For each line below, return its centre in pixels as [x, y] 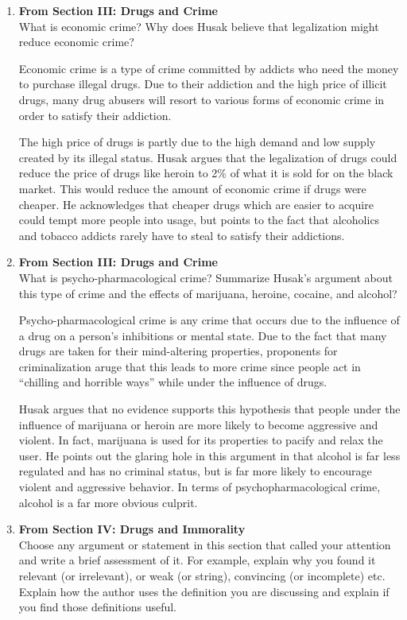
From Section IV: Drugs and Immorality [132, 529]
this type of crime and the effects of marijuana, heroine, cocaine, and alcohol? [208, 293]
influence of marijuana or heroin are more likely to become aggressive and [198, 424]
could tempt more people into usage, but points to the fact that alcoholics [199, 220]
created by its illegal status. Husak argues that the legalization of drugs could [208, 157]
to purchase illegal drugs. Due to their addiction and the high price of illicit [203, 84]
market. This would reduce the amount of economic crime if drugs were [192, 188]
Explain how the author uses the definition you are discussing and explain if [204, 591]
